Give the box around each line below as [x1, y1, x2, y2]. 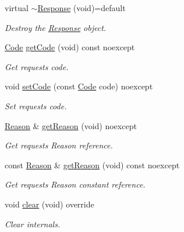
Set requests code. [5, 99, 67, 112]
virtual [5, 2, 29, 13]
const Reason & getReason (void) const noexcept [5, 158, 180, 171]
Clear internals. [5, 217, 61, 230]
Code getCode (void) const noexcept [5, 41, 135, 53]
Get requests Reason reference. [5, 139, 113, 151]
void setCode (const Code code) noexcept [5, 80, 153, 92]
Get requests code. [5, 60, 69, 72]
